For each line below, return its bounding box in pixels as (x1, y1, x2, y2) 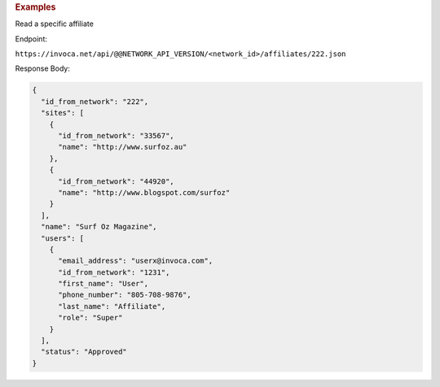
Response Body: (15, 63, 71, 73)
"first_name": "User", (58, 279, 149, 289)
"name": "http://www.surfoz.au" (58, 142, 187, 152)
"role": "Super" (58, 313, 123, 323)
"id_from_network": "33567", (58, 131, 174, 140)
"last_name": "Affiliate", (58, 302, 166, 311)
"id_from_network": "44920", (58, 176, 174, 186)
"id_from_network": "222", (41, 97, 149, 106)
